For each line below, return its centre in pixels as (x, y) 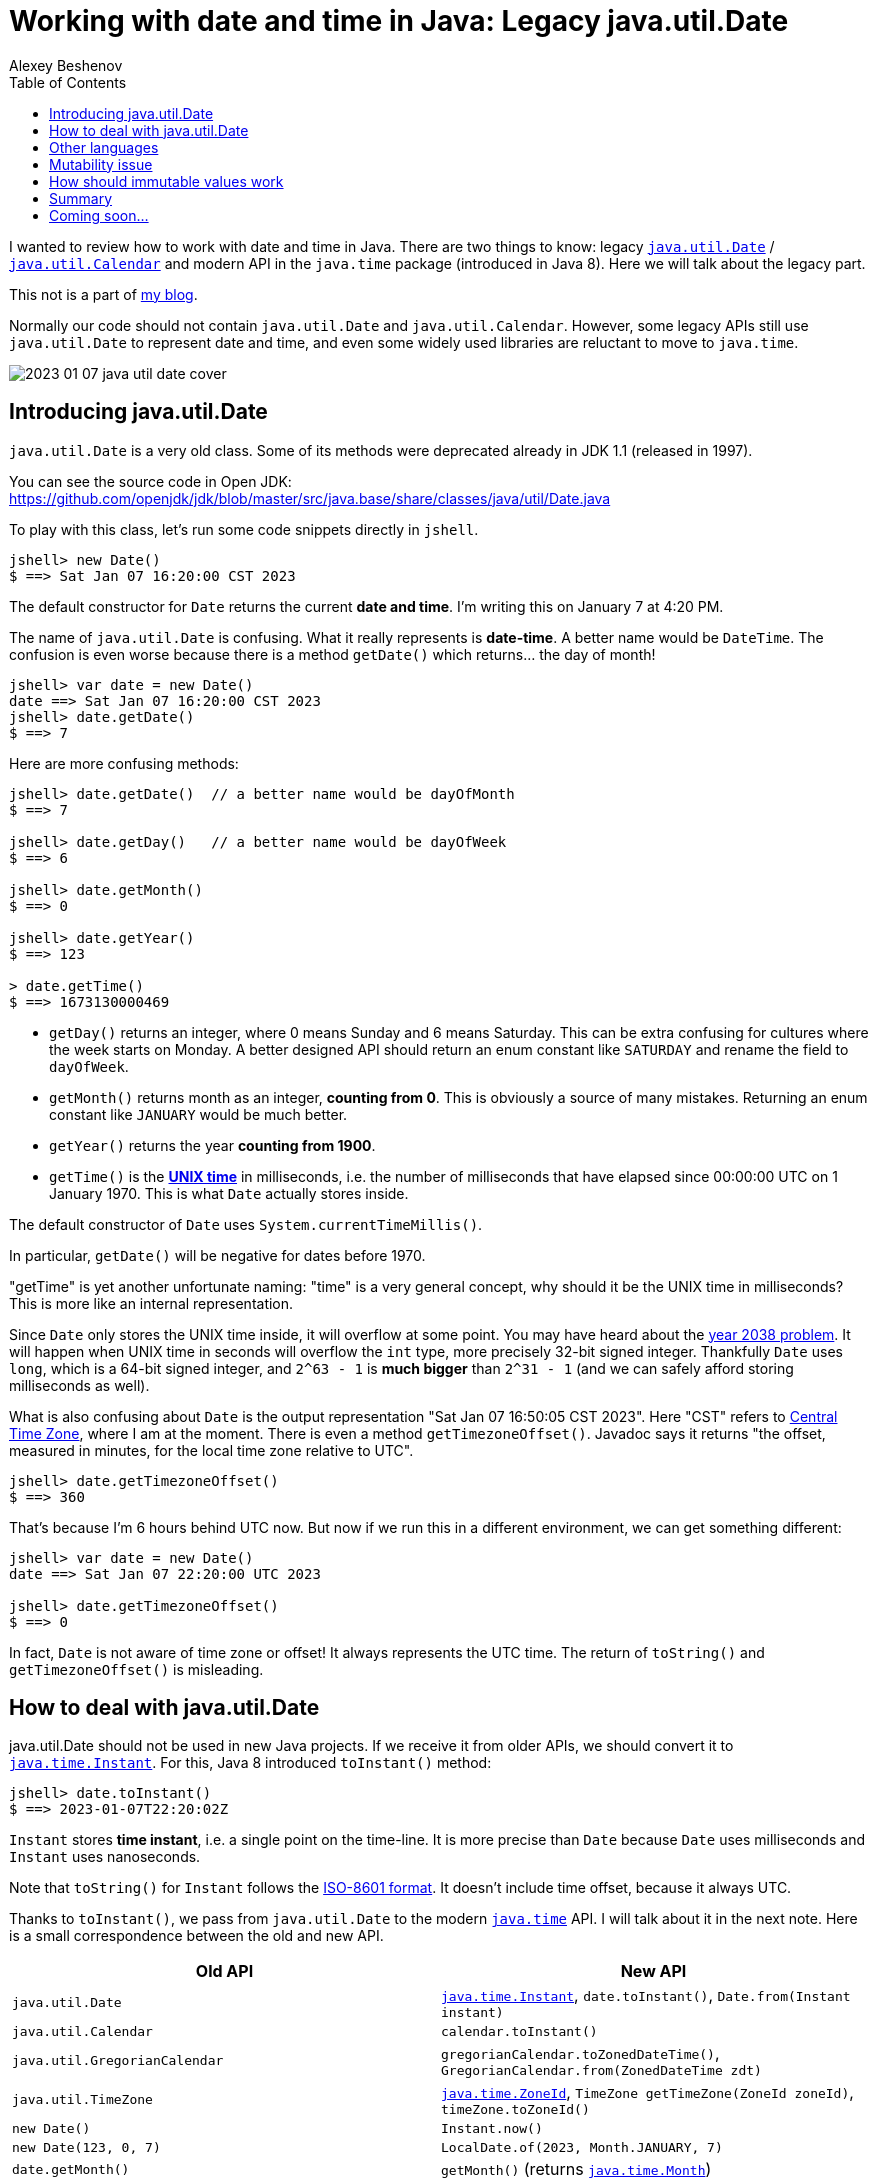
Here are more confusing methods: (124, 763)
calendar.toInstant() (519, 2032)
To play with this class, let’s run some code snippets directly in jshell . (244, 529)
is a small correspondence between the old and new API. (196, 1936)
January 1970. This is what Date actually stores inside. (229, 1193)
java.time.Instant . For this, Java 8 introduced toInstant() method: (250, 1763)
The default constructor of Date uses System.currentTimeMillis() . (246, 1224)
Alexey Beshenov (66, 65)
